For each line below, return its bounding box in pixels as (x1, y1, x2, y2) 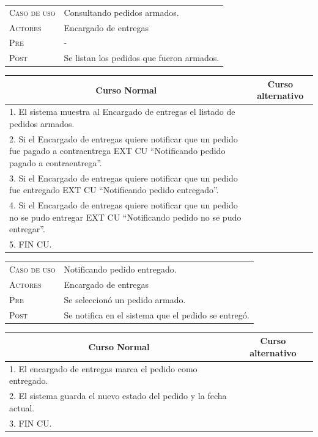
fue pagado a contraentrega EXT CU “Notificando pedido (9, 144, 226, 157)
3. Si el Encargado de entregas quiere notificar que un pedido (9, 171, 238, 184)
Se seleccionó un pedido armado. (64, 293, 186, 306)
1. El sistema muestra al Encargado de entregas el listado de (9, 105, 235, 118)
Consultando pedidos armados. (64, 6, 179, 18)
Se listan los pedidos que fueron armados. (64, 51, 220, 64)
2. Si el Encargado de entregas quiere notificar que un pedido (9, 132, 238, 145)
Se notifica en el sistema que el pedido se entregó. (64, 308, 250, 321)
